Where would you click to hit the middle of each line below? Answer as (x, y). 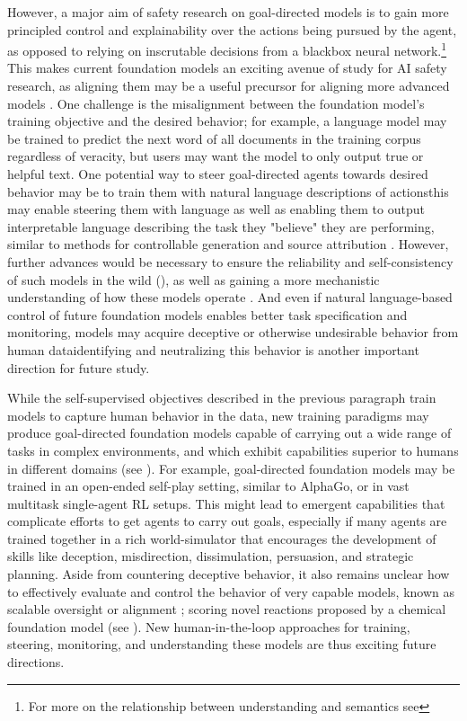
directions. (36, 662)
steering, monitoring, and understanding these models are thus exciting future (222, 644)
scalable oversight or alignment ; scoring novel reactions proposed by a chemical (227, 609)
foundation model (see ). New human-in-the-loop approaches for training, (209, 626)
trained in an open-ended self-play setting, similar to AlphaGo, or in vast (208, 486)
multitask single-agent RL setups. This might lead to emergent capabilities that (226, 503)
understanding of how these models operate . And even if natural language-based (230, 297)
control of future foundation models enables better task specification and (207, 314)
